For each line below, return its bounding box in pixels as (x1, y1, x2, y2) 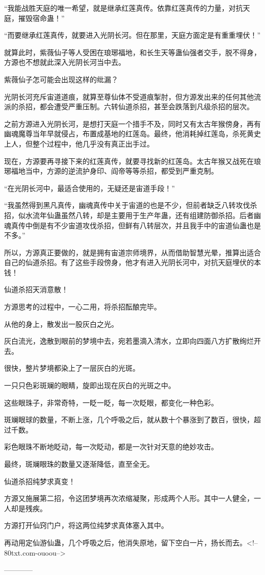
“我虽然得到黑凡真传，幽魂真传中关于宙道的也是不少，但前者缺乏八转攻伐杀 (4, 200, 257, 210)
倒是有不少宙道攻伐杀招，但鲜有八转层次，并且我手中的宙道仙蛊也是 (32, 220, 261, 230)
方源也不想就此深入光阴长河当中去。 (4, 57, 125, 67)
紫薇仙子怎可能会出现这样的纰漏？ (4, 74, 118, 84)
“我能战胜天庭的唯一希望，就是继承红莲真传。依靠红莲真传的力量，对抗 (4, 3, 243, 13)
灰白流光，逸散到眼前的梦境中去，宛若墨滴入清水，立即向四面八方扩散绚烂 (4, 336, 254, 346)
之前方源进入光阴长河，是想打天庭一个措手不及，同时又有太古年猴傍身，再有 (4, 118, 261, 129)
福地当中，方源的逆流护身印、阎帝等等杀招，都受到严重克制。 (11, 165, 218, 176)
